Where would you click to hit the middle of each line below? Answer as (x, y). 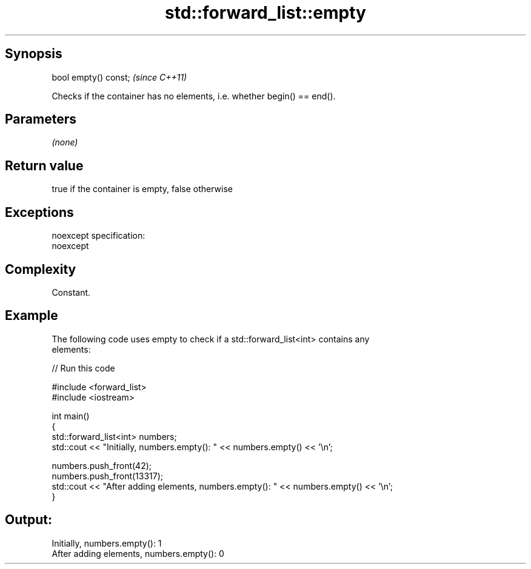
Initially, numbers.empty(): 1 (107, 543)
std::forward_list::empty (265, 13)
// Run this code (83, 368)
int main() (71, 416)
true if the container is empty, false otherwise (142, 189)
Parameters (41, 119)
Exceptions (39, 212)
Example (32, 316)
